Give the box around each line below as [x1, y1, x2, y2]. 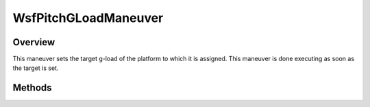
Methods [12, 82, 52, 94]
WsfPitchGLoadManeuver [12, 10, 164, 25]
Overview [12, 36, 56, 48]
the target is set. [12, 64, 59, 72]
